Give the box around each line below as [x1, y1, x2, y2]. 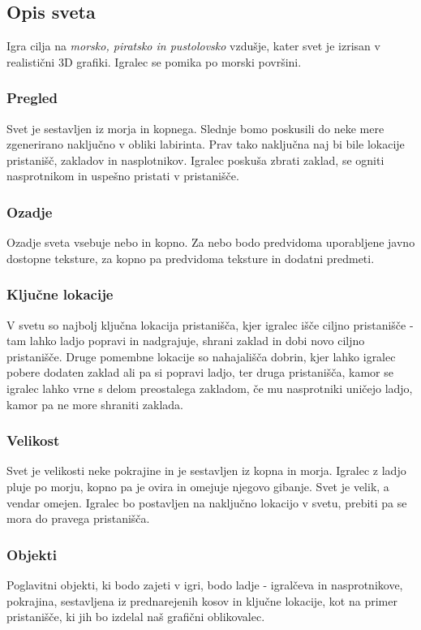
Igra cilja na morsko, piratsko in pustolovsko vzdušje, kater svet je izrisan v [6, 37, 380, 54]
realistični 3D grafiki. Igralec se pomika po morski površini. [6, 53, 302, 70]
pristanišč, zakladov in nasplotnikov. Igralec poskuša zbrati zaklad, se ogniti [6, 151, 384, 168]
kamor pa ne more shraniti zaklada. [6, 395, 183, 412]
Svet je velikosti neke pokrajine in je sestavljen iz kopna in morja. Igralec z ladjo [6, 462, 406, 479]
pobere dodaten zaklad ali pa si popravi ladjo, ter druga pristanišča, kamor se [6, 364, 393, 381]
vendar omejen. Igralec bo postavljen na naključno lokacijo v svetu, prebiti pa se [6, 494, 407, 511]
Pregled [6, 88, 58, 108]
